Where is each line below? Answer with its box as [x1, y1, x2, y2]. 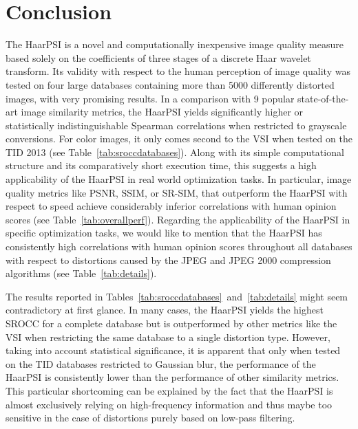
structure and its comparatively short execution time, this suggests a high [6, 158, 317, 173]
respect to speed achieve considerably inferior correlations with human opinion [6, 199, 337, 213]
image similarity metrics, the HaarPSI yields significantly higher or [21, 104, 304, 119]
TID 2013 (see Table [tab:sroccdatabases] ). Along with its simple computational [6, 144, 344, 159]
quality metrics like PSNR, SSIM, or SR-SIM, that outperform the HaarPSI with [6, 185, 348, 199]
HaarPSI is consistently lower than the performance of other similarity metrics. [6, 370, 339, 384]
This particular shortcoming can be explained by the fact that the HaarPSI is [6, 383, 333, 397]
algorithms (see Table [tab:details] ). [6, 266, 157, 280]
